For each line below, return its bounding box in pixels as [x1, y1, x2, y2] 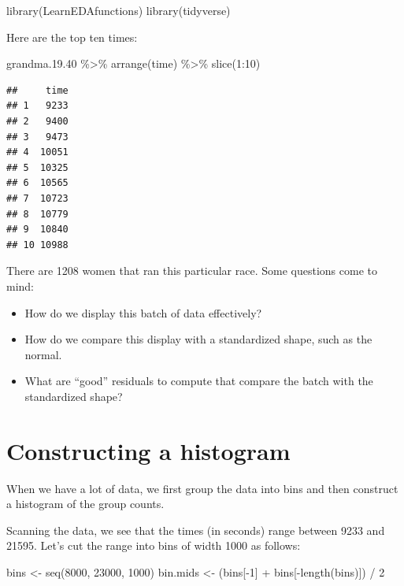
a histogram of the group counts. [6, 495, 165, 512]
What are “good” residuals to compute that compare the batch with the [24, 373, 373, 389]
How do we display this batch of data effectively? [24, 304, 262, 321]
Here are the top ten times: [6, 28, 138, 45]
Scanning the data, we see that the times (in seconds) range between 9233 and [6, 521, 385, 538]
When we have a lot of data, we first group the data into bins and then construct [6, 480, 398, 496]
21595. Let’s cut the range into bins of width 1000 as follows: [6, 537, 301, 554]
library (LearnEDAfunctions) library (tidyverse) [6, 2, 231, 18]
